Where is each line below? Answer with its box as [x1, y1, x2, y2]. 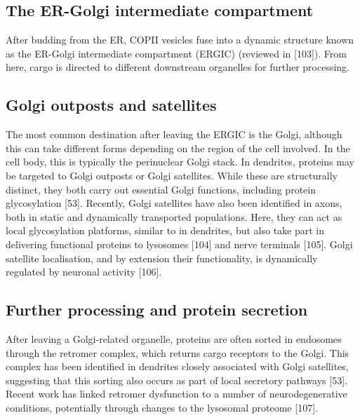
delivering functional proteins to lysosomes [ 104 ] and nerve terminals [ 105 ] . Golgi [6, 236, 353, 251]
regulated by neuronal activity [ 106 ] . [6, 264, 162, 279]
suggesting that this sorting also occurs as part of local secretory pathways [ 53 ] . [6, 372, 348, 387]
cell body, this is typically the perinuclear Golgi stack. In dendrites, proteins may [6, 154, 354, 169]
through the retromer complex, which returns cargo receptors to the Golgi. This [6, 345, 349, 360]
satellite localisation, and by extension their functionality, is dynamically [6, 250, 318, 265]
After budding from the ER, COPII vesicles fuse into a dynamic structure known [6, 32, 354, 47]
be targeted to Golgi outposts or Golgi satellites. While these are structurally [6, 168, 338, 182]
